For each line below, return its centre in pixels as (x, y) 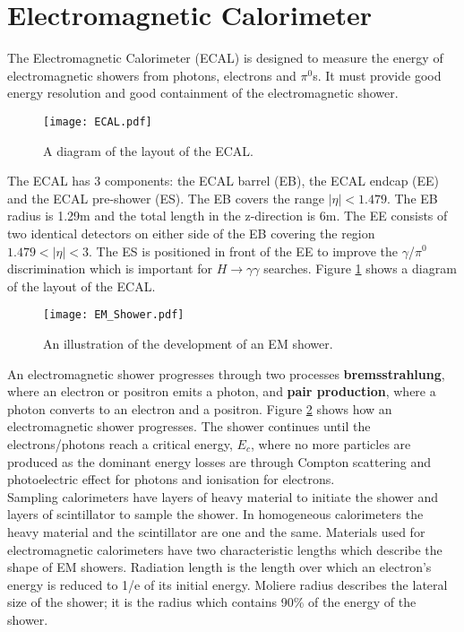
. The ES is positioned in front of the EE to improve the (243, 251)
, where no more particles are (331, 443)
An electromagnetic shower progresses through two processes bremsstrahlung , (226, 373)
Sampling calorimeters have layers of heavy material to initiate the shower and (223, 496)
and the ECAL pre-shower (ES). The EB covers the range (166, 198)
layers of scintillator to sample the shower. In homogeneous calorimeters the (215, 514)
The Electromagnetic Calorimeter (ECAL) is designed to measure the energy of (225, 58)
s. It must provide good (377, 75)
